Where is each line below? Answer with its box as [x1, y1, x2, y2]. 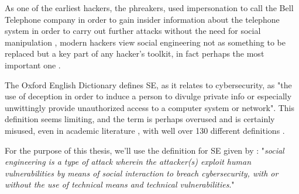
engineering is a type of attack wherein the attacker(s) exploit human [5, 155, 252, 168]
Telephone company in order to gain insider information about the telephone [5, 13, 280, 25]
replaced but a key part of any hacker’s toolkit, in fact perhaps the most [5, 47, 264, 60]
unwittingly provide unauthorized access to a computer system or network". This [5, 101, 295, 113]
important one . [5, 58, 61, 71]
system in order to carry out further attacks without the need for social [5, 25, 261, 37]
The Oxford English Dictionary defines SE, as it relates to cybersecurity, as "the [5, 78, 292, 91]
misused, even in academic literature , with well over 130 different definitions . [5, 124, 285, 136]
